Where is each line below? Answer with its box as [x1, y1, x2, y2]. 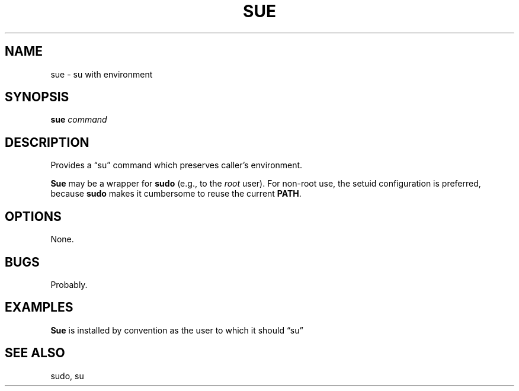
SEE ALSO [5, 345, 65, 361]
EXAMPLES [5, 300, 73, 315]
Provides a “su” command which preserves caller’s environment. [50, 160, 303, 171]
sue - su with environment [50, 69, 153, 79]
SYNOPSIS [5, 89, 69, 105]
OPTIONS [5, 209, 62, 224]
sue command [50, 114, 107, 125]
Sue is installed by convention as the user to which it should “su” [50, 325, 303, 335]
